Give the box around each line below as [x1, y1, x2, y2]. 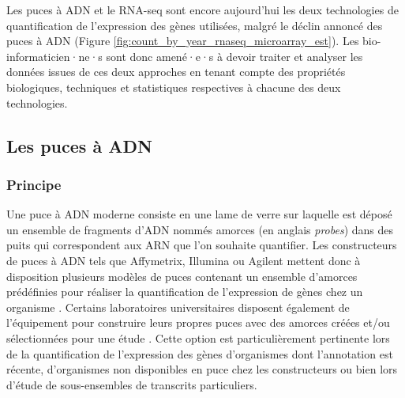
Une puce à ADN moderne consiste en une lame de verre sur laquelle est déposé [6, 206, 392, 222]
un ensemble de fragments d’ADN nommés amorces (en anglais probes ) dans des [6, 221, 394, 237]
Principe [6, 174, 62, 194]
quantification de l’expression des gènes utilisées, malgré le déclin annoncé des [6, 17, 383, 33]
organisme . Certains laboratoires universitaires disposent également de [6, 298, 350, 315]
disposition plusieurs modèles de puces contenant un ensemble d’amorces [6, 267, 358, 284]
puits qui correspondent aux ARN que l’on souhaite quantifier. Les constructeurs [6, 237, 397, 253]
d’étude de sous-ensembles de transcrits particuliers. [6, 376, 257, 392]
